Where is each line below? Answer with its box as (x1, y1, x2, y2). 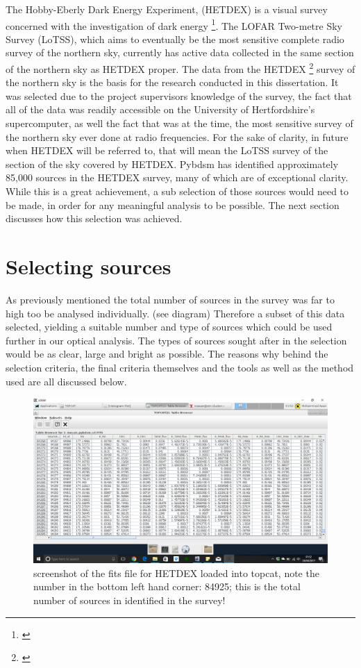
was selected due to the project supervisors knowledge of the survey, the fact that (6, 88, 352, 103)
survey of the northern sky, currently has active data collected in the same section (6, 45, 354, 60)
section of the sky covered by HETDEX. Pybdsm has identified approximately (6, 156, 339, 171)
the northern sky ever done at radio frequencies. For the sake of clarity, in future (6, 129, 349, 144)
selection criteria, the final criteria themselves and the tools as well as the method (6, 360, 354, 374)
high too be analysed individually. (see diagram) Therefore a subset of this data (6, 306, 345, 320)
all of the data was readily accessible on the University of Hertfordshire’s (6, 102, 315, 117)
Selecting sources (6, 252, 171, 280)
